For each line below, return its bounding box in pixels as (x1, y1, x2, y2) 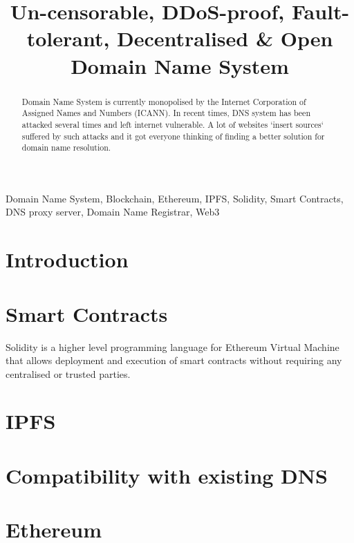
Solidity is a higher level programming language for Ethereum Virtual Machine (6, 339, 339, 354)
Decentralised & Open (117, 24, 333, 53)
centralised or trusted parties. (6, 366, 131, 381)
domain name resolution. (21, 142, 111, 153)
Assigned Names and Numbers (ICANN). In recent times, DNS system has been (21, 107, 310, 119)
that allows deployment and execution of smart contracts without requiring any (6, 353, 342, 368)
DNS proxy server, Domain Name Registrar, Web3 (6, 204, 220, 219)
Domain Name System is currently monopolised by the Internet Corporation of (21, 95, 306, 107)
